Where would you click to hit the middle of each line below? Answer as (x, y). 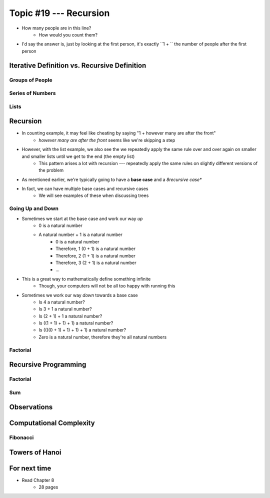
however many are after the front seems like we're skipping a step (107, 140)
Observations (31, 407)
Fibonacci (21, 437)
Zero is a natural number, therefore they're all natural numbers (103, 337)
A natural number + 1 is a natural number (80, 234)
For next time (30, 468)
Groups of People (31, 80)
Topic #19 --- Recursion (59, 13)
